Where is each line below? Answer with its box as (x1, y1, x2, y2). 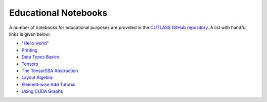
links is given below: (9, 31, 50, 37)
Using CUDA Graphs (21, 88, 63, 94)
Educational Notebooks (9, 7, 108, 18)
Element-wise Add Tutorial (21, 81, 76, 87)
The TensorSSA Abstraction (21, 68, 79, 74)
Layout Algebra (21, 75, 53, 80)
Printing (21, 47, 38, 53)
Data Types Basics (21, 54, 59, 60)
